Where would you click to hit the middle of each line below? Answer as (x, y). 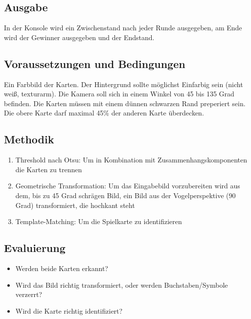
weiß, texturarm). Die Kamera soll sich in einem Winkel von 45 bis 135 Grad (119, 94)
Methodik (29, 139)
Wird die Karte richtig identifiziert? (69, 310)
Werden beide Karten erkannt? (62, 268)
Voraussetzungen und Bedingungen (95, 63)
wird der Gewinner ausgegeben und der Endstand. (79, 37)
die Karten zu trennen (49, 169)
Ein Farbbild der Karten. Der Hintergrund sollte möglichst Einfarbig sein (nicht (124, 84)
